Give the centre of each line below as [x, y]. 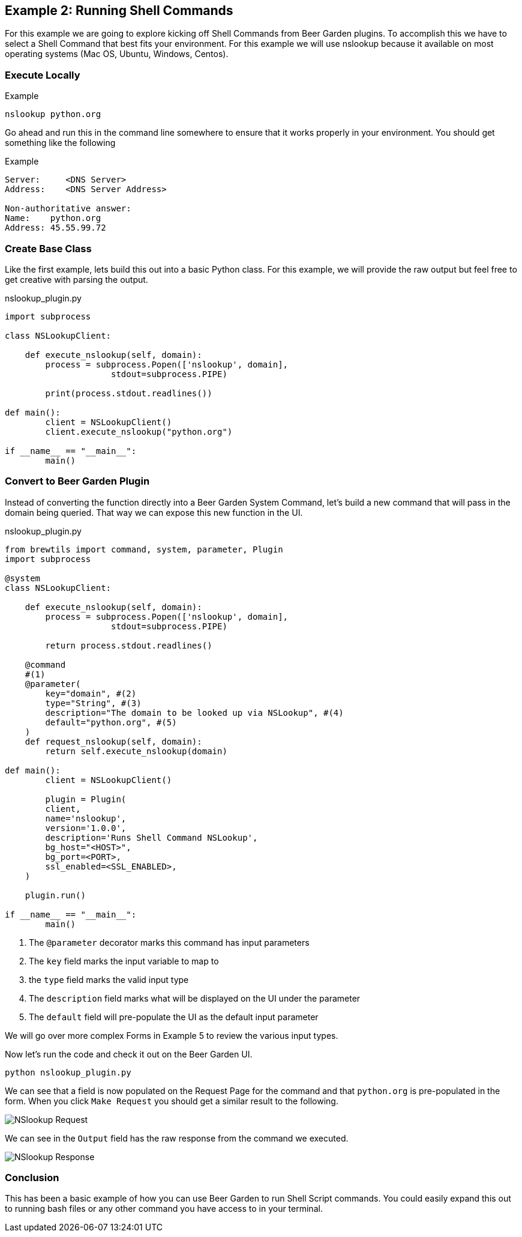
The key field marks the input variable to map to [124, 961]
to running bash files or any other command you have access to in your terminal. [164, 1209]
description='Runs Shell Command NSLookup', [151, 837]
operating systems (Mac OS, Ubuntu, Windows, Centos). [117, 54]
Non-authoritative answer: [68, 209]
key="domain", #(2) [91, 693]
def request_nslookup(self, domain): [113, 741]
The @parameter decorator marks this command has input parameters [169, 942]
